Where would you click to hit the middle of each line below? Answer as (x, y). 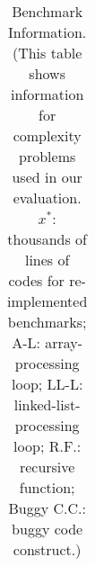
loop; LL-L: (47, 384)
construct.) (47, 549)
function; (47, 487)
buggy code (47, 529)
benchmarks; (47, 322)
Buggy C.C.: (47, 508)
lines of (47, 260)
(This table (47, 53)
